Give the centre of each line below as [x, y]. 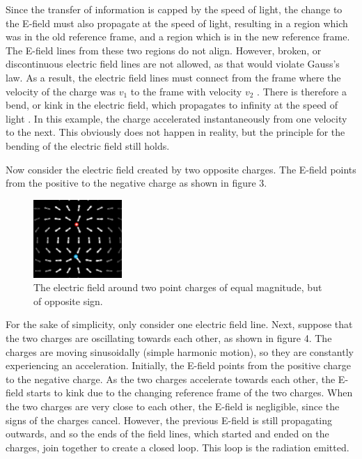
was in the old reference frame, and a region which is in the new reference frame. [178, 37]
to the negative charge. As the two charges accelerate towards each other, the [171, 379]
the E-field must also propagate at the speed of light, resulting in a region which [177, 23]
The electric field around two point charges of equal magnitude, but [178, 287]
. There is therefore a [302, 91]
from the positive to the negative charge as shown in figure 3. [136, 183]
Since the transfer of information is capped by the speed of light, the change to [174, 9]
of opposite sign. [68, 301]
